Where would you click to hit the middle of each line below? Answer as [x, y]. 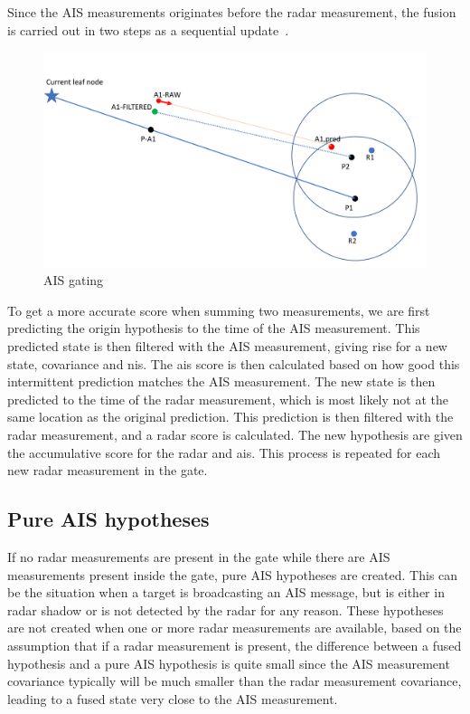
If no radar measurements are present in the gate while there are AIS [199, 557]
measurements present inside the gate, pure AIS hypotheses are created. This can [233, 574]
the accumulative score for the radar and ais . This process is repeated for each [224, 452]
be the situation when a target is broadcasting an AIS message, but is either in [226, 592]
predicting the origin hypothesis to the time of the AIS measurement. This [214, 328]
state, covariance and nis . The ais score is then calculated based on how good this [234, 363]
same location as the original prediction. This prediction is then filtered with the [230, 417]
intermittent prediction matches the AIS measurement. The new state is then [221, 381]
